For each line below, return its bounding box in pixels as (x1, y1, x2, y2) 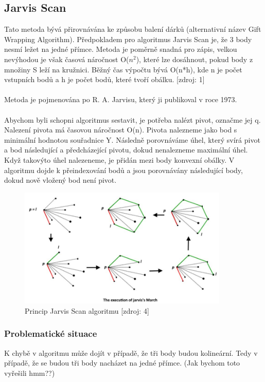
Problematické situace (4, 327, 97, 340)
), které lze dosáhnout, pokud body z (136, 53, 253, 64)
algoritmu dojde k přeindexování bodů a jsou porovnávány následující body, (4, 164, 243, 175)
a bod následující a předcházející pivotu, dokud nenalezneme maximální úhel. (4, 144, 248, 155)
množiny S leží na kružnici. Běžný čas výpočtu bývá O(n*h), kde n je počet (4, 64, 242, 74)
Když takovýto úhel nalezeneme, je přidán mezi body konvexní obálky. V (4, 154, 235, 165)
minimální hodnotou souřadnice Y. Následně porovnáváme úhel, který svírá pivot (4, 134, 260, 145)
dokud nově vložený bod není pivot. (4, 175, 117, 185)
